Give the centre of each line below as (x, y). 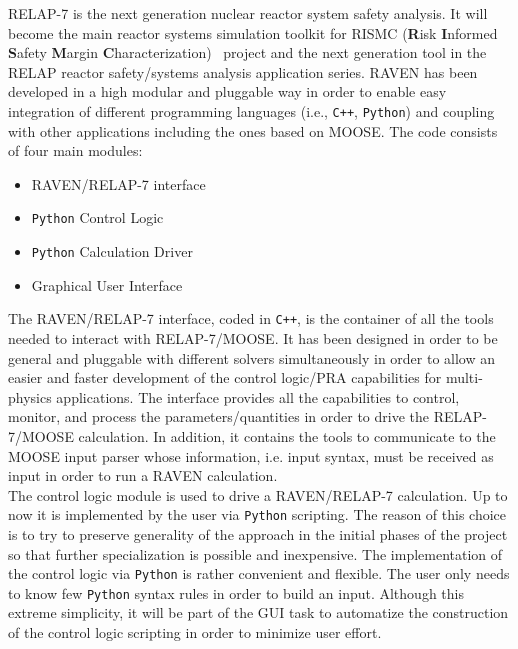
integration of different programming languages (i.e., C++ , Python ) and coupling (251, 110)
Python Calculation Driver (112, 251)
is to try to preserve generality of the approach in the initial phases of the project (258, 533)
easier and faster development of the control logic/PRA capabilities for (225, 377)
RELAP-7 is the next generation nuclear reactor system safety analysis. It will (248, 13)
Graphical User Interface (107, 284)
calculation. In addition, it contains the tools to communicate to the (287, 435)
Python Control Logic (97, 217)
